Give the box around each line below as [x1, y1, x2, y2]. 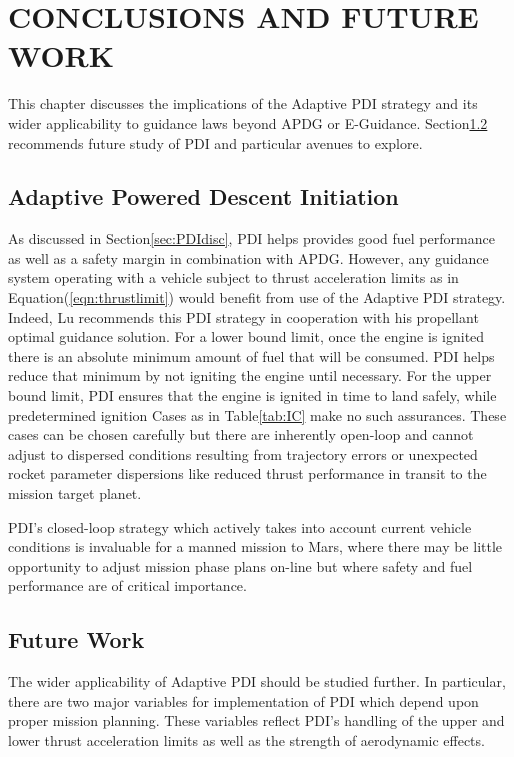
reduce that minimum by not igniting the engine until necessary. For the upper [8, 365, 492, 386]
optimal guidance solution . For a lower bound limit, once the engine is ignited [8, 326, 485, 347]
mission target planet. [8, 483, 142, 504]
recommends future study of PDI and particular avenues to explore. [8, 132, 423, 153]
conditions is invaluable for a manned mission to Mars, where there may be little [8, 536, 503, 557]
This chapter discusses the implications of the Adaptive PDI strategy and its [8, 93, 478, 114]
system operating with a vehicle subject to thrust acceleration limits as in [8, 267, 459, 288]
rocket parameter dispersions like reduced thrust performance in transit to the [8, 463, 487, 484]
